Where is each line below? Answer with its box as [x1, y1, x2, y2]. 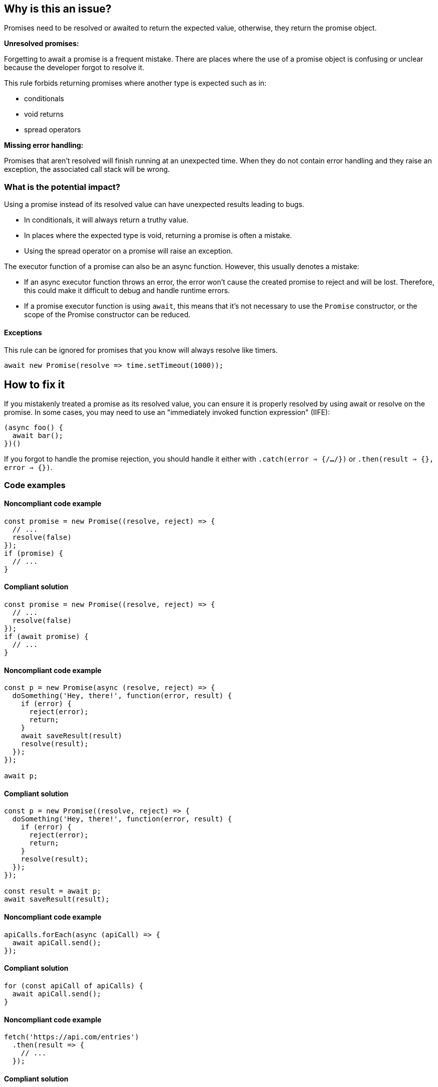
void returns [24, 110, 64, 119]
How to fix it [4, 378, 65, 391]
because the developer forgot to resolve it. [4, 63, 145, 72]
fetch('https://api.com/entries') [4, 1033, 139, 1041]
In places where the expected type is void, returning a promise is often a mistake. [24, 231, 292, 240]
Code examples [4, 480, 66, 490]
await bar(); [12, 431, 64, 440]
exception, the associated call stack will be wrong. [4, 165, 170, 174]
